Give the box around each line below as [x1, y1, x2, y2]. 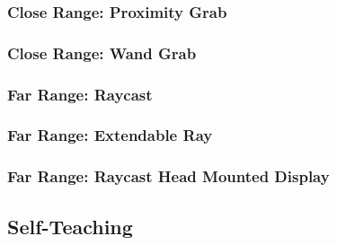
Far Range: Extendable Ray [7, 124, 213, 146]
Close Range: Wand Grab [7, 41, 197, 64]
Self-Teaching [7, 212, 133, 240]
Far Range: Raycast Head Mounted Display [7, 165, 330, 188]
